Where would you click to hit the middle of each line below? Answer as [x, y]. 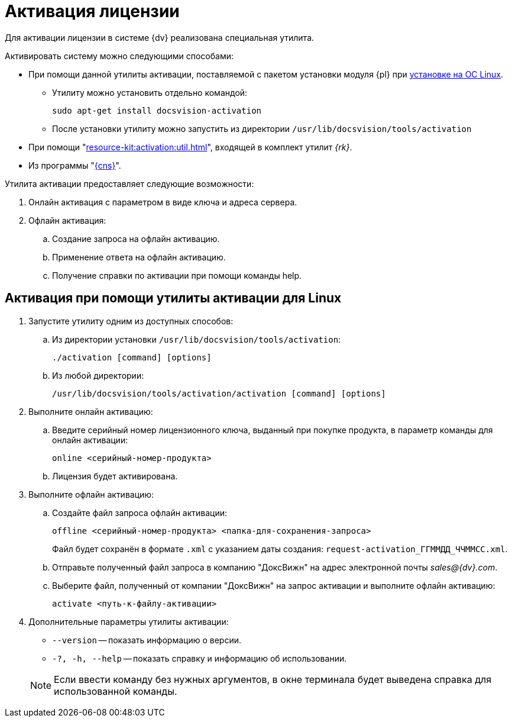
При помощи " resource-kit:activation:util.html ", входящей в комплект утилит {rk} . [190, 147]
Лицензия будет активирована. [115, 476]
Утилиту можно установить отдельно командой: [150, 92]
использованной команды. [116, 691]
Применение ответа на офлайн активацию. [139, 257]
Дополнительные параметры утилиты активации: [129, 621]
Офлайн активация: [67, 220]
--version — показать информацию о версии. [147, 640]
